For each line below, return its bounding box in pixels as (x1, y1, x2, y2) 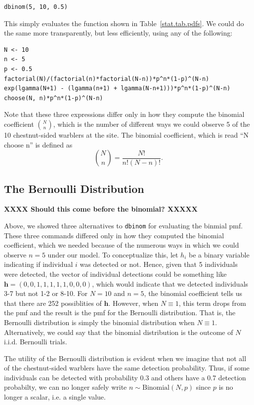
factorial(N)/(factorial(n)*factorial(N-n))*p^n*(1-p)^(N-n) (4, 75, 210, 82)
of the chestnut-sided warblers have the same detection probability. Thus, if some (4, 363, 250, 373)
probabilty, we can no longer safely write (4, 382, 127, 392)
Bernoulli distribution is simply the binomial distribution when (4, 317, 195, 327)
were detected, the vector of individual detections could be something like (4, 268, 227, 279)
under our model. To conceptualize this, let (47, 249, 178, 259)
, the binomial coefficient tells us (144, 288, 243, 298)
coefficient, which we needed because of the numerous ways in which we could (4, 240, 239, 250)
